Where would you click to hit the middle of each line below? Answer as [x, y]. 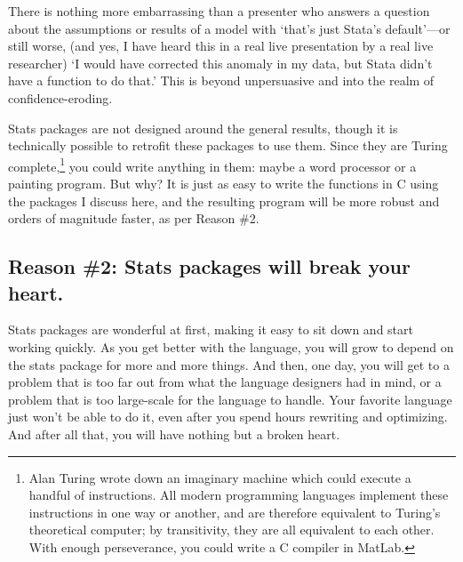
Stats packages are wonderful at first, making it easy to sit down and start [211, 329]
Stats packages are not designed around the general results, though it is [203, 128]
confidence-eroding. [60, 97]
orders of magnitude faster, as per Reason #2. [134, 218]
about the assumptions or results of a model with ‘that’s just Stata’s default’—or [229, 28]
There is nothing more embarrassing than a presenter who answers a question [219, 11]
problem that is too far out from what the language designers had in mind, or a [225, 382]
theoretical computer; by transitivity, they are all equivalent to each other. [231, 530]
